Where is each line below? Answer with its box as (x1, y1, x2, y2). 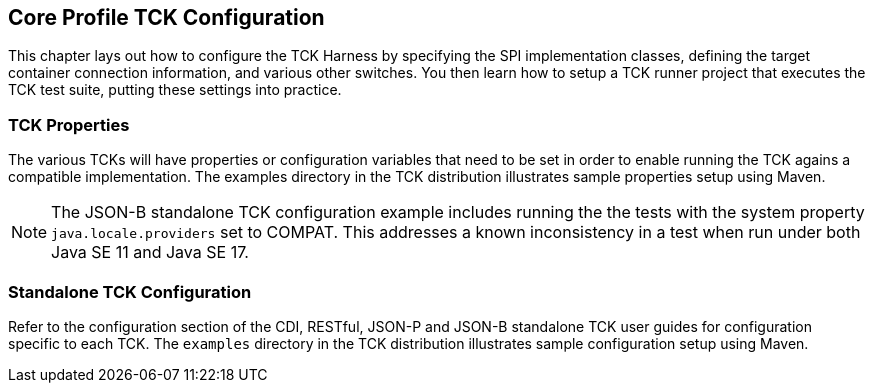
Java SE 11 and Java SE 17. (51, 242, 249, 263)
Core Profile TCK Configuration (8, 5, 325, 30)
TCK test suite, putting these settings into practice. (8, 81, 342, 99)
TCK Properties (8, 114, 130, 135)
